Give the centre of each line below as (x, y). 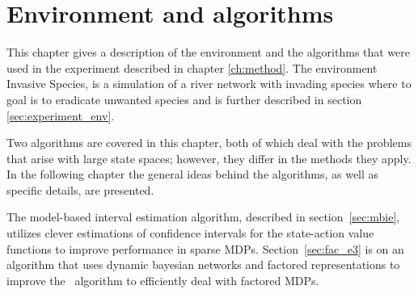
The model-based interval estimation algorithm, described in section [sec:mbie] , (203, 217)
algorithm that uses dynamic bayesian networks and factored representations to (203, 265)
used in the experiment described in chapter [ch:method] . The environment (192, 67)
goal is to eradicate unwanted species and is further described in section (184, 99)
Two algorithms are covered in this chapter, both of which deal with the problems (209, 143)
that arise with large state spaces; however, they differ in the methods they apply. (209, 158)
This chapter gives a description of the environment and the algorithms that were (209, 52)
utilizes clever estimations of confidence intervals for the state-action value (190, 233)
